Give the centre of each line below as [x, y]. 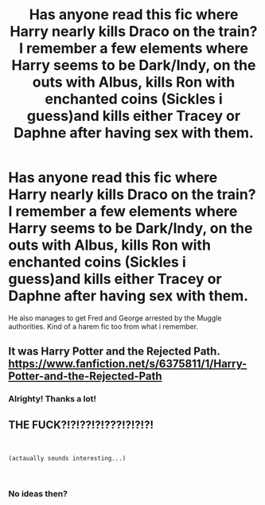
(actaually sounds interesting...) [67, 459]
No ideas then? [38, 493]
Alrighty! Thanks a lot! [53, 399]
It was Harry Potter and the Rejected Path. [114, 352]
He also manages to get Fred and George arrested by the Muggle [115, 318]
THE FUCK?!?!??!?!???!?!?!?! [81, 424]
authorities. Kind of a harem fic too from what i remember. [103, 326]
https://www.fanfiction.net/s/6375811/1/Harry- [128, 364]
